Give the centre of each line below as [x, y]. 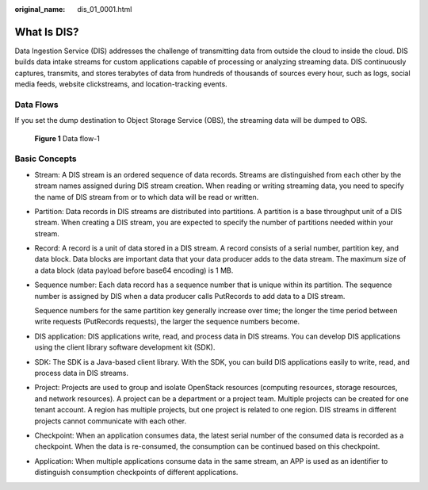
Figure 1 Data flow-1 [67, 138]
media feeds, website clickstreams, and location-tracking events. [121, 84]
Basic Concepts [46, 159]
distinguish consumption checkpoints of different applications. [136, 473]
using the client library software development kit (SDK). [125, 347]
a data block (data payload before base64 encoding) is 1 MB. [134, 270]
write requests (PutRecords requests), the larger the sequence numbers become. [167, 322]
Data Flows [36, 105]
